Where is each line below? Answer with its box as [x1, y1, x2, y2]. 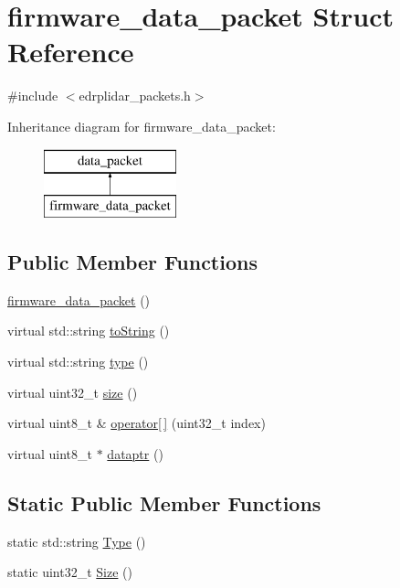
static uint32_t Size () [7, 562, 132, 582]
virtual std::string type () [7, 352, 149, 371]
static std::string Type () [7, 531, 146, 551]
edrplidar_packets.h [79, 86, 191, 105]
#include [7, 86, 58, 105]
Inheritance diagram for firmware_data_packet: [7, 116, 276, 135]
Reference [7, 33, 134, 70]
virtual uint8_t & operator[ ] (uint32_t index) [7, 413, 266, 433]
